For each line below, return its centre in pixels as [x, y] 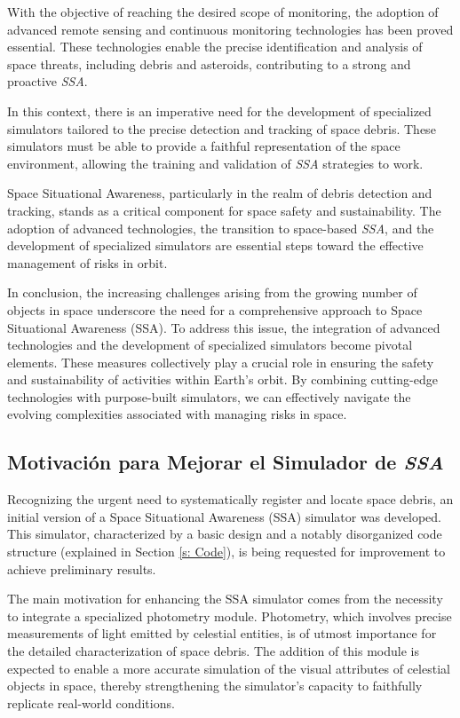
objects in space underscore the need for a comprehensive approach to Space [215, 309]
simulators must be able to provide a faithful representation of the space [204, 146]
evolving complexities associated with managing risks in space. [177, 414]
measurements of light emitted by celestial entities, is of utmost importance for [222, 633]
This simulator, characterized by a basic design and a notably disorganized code [225, 534]
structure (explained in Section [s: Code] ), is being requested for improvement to [226, 552]
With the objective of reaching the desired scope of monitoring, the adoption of [223, 12]
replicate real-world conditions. [91, 702]
